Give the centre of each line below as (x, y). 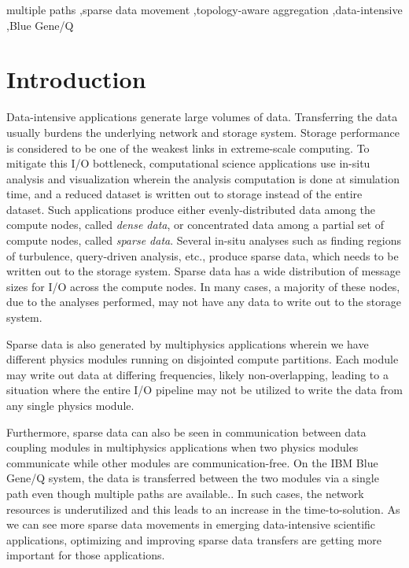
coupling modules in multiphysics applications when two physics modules (182, 447)
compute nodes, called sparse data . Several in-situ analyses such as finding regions (204, 240)
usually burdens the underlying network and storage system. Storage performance (203, 132)
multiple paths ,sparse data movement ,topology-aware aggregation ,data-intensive (204, 9)
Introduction (76, 79)
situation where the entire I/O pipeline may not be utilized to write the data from (204, 390)
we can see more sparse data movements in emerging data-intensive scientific (191, 524)
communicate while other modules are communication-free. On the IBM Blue (192, 462)
